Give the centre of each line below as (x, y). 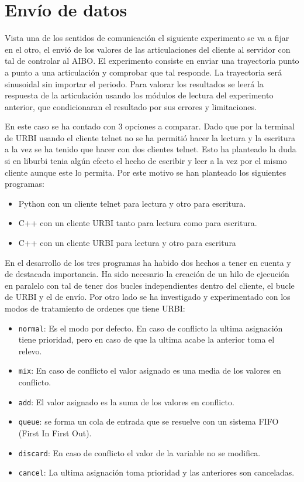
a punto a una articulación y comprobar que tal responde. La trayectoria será (143, 72)
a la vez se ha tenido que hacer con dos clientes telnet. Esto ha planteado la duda (151, 149)
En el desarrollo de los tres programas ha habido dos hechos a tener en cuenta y (148, 262)
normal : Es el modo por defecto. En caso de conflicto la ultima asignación (151, 328)
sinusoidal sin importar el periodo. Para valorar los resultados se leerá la (134, 83)
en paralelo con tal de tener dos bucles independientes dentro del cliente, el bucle (150, 285)
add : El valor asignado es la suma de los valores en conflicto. (126, 401)
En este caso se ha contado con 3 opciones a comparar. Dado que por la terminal (150, 126)
